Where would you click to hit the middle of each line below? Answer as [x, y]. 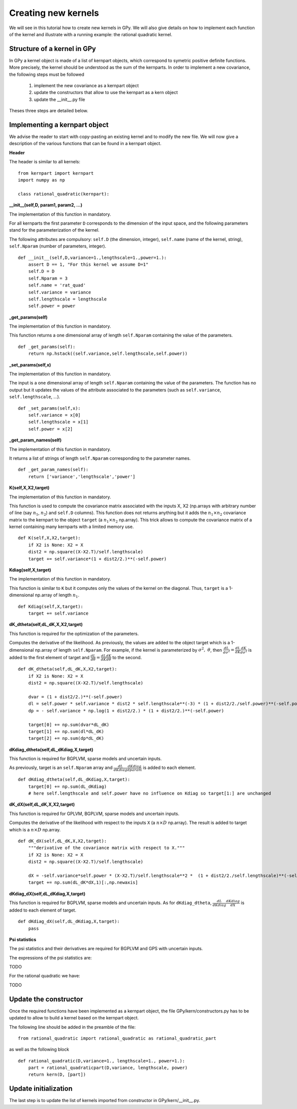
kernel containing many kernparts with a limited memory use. [72, 527]
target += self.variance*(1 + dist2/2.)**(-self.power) [97, 559]
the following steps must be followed [47, 74]
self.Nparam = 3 [48, 278]
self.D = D [41, 271]
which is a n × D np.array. [35, 829]
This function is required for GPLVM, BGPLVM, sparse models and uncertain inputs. [94, 814]
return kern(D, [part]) [57, 1075]
